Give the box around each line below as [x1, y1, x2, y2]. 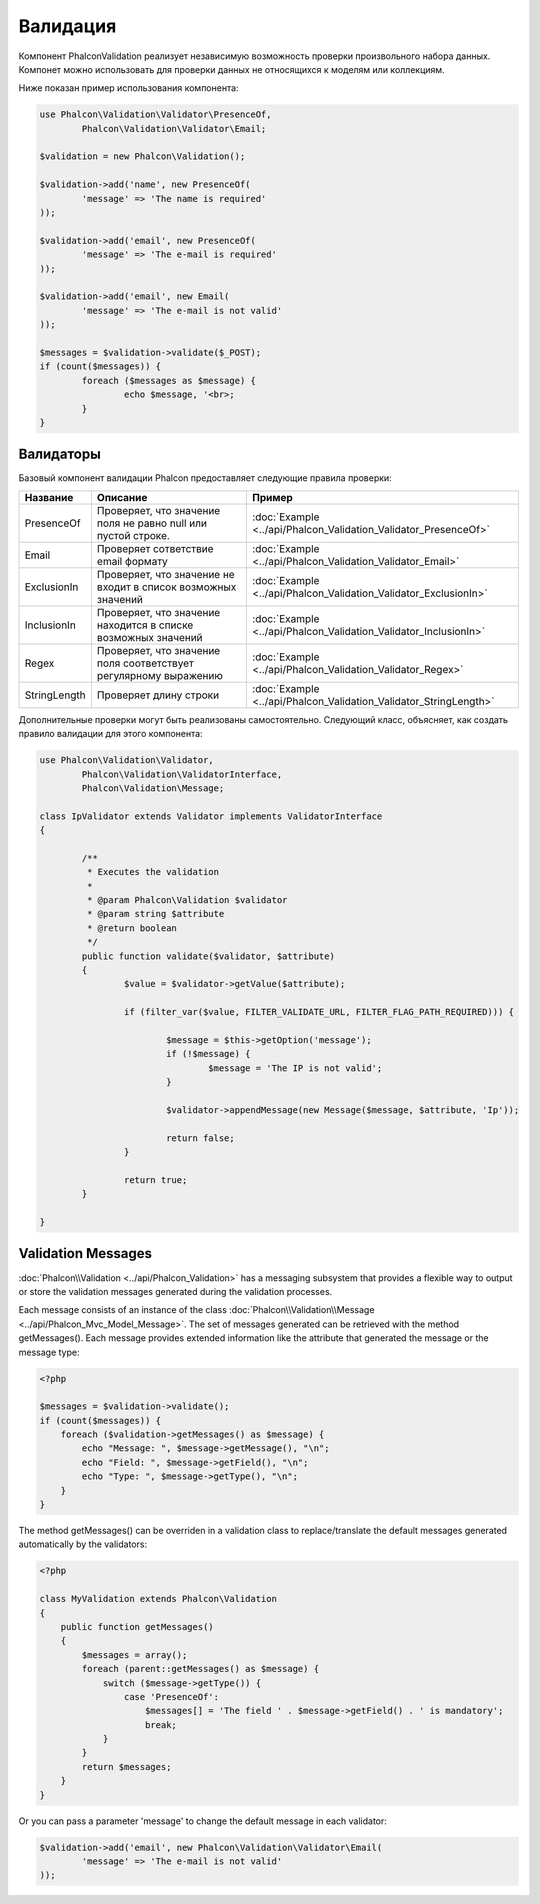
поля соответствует [96, 656, 194, 670]
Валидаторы [18, 446, 102, 463]
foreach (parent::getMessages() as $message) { [81, 1663, 320, 1675]
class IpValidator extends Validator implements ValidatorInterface [39, 810, 383, 822]
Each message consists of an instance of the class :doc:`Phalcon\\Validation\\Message [18, 1304, 375, 1316]
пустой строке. [96, 528, 170, 542]
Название [24, 490, 74, 504]
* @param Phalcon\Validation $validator [86, 895, 288, 906]
